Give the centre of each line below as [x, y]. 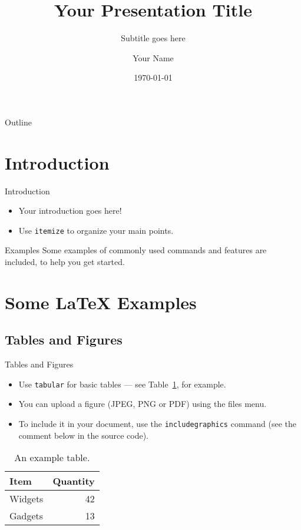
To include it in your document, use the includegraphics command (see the [157, 424]
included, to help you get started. [65, 262]
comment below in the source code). [83, 435]
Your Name [153, 57]
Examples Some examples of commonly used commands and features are [136, 250]
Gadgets [27, 516]
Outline [18, 122]
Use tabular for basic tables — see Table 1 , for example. [122, 384]
